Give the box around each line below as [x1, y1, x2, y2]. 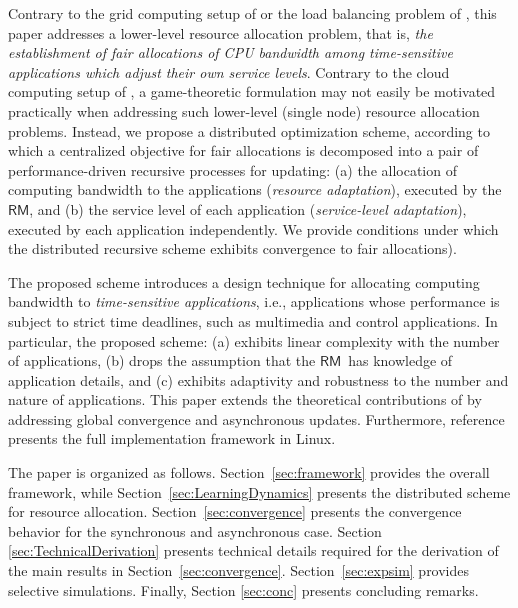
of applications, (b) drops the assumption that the [8, 350, 316, 371]
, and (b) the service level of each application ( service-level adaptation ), [29, 198, 467, 219]
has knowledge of [348, 350, 453, 371]
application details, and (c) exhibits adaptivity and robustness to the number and [8, 369, 509, 390]
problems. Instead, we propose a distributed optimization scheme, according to [8, 120, 490, 141]
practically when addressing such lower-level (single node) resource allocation [8, 100, 480, 121]
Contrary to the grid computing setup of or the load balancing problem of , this [8, 3, 497, 23]
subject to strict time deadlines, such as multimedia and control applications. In [8, 310, 498, 331]
